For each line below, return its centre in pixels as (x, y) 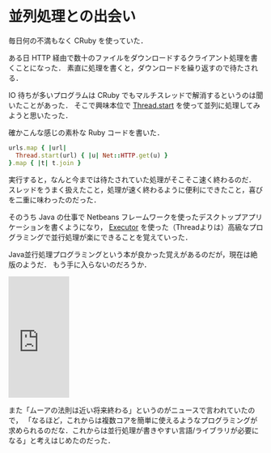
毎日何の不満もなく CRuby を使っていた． (78, 40)
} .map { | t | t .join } (45, 163)
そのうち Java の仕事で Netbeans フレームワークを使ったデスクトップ (125, 217)
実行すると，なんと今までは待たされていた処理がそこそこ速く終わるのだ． (132, 180)
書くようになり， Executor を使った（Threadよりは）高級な (150, 226)
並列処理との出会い (72, 17)
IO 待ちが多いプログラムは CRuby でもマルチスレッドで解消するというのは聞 (136, 95)
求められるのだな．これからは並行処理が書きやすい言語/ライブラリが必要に (134, 430)
